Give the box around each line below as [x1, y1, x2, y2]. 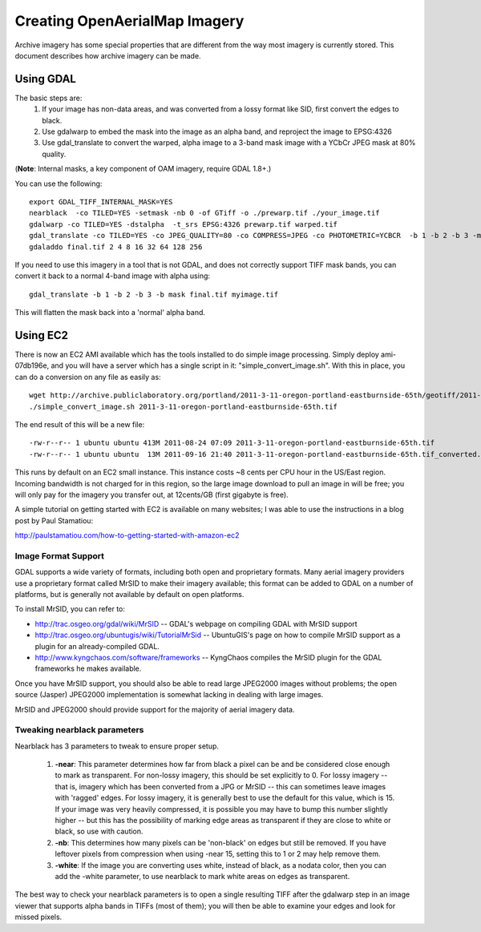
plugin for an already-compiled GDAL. [34, 641, 160, 651]
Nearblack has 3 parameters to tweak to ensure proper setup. [14, 741, 220, 751]
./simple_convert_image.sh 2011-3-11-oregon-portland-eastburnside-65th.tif [29, 401, 338, 411]
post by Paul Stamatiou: [14, 515, 94, 525]
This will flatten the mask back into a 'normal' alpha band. [14, 308, 206, 317]
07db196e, [14, 361, 50, 370]
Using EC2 [14, 329, 68, 342]
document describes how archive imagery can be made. [14, 50, 201, 60]
